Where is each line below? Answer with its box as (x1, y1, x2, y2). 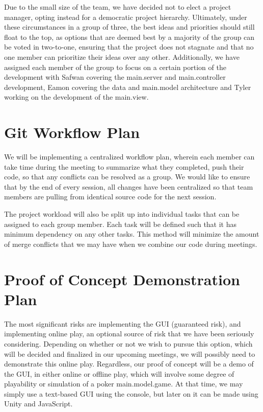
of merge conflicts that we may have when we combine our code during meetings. (4, 238, 257, 249)
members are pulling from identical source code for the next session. (4, 191, 217, 202)
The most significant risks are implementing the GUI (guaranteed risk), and (4, 318, 241, 329)
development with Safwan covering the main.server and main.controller (4, 72, 226, 82)
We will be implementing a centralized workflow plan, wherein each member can (4, 151, 255, 162)
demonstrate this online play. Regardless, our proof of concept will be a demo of (4, 358, 254, 369)
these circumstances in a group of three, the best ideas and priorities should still (4, 21, 255, 32)
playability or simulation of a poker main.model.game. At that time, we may (4, 378, 243, 389)
